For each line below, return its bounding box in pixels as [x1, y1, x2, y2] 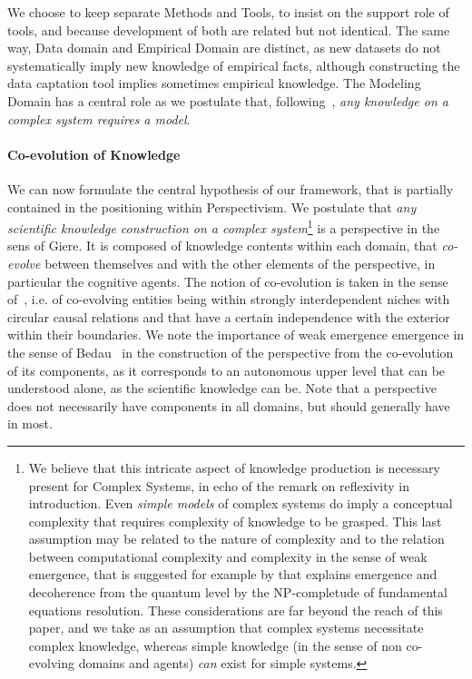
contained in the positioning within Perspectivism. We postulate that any [7, 197, 417, 216]
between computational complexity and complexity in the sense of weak [28, 546, 428, 566]
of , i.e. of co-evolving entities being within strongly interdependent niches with [7, 290, 450, 309]
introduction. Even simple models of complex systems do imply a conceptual [28, 494, 453, 513]
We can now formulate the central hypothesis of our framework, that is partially [7, 179, 454, 198]
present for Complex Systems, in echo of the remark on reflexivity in [28, 476, 410, 495]
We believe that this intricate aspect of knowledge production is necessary [28, 458, 440, 477]
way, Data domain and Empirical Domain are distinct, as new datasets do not [7, 38, 441, 57]
